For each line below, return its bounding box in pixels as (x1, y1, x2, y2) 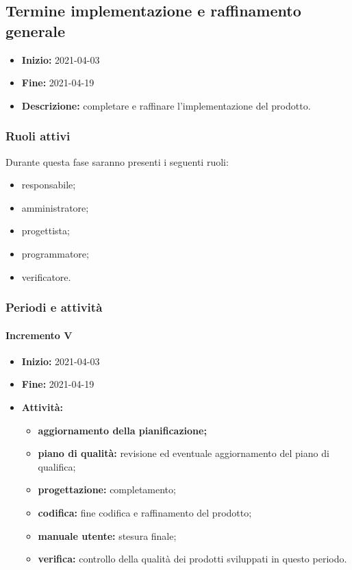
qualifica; (38, 459, 76, 473)
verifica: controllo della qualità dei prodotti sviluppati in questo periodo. (38, 552, 347, 566)
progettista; (21, 223, 70, 238)
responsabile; (21, 177, 76, 192)
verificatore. (21, 269, 71, 284)
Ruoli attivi (5, 127, 71, 145)
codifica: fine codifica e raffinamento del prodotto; (38, 505, 252, 519)
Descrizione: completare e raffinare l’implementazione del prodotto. (21, 98, 311, 112)
